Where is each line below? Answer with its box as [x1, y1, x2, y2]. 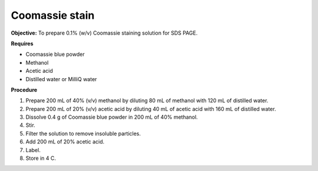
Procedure [11, 86, 38, 93]
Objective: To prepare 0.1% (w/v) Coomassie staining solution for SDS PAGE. [11, 29, 198, 36]
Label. [25, 146, 41, 153]
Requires [11, 40, 34, 47]
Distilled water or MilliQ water [25, 75, 97, 82]
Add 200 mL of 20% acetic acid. [25, 138, 105, 145]
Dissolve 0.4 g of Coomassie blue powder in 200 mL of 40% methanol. [25, 113, 198, 120]
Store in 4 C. [25, 155, 56, 162]
